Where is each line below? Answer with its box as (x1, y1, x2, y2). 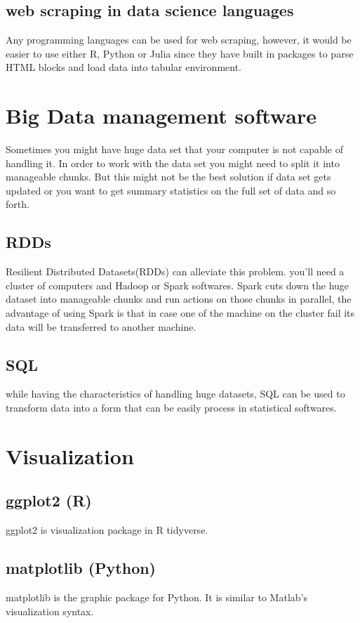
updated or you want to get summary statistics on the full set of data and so (6, 183, 336, 197)
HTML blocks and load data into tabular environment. (6, 60, 241, 74)
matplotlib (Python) (6, 557, 156, 579)
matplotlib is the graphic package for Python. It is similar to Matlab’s (6, 590, 307, 605)
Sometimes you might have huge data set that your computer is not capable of (6, 142, 343, 157)
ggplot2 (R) (6, 490, 92, 511)
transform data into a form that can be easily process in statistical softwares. (6, 400, 337, 415)
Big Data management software (6, 101, 316, 130)
